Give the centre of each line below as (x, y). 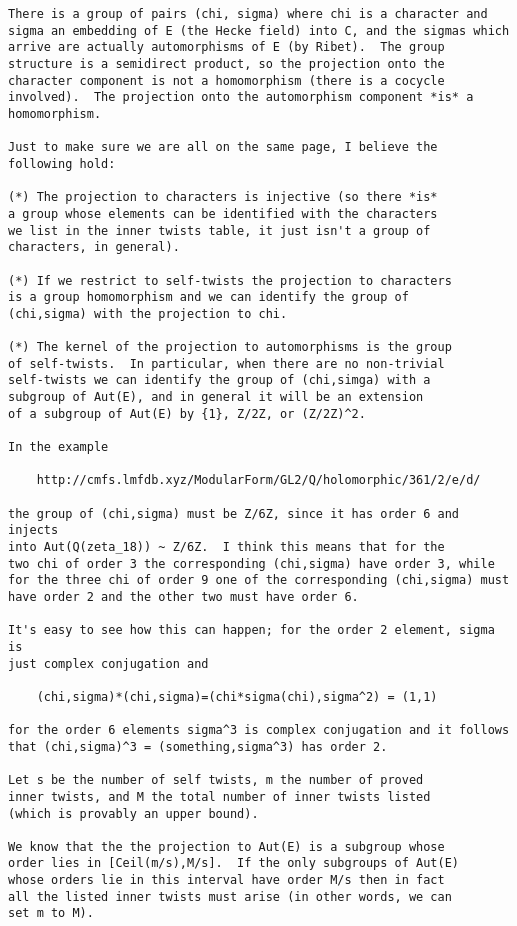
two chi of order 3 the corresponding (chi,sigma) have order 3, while (251, 563)
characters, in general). (94, 247)
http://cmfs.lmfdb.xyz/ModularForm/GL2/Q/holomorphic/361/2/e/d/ (258, 480)
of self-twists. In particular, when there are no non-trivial (226, 363)
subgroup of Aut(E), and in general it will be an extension (216, 397)
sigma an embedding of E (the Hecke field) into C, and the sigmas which (259, 30)
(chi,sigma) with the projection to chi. (148, 313)
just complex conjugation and (108, 663)
